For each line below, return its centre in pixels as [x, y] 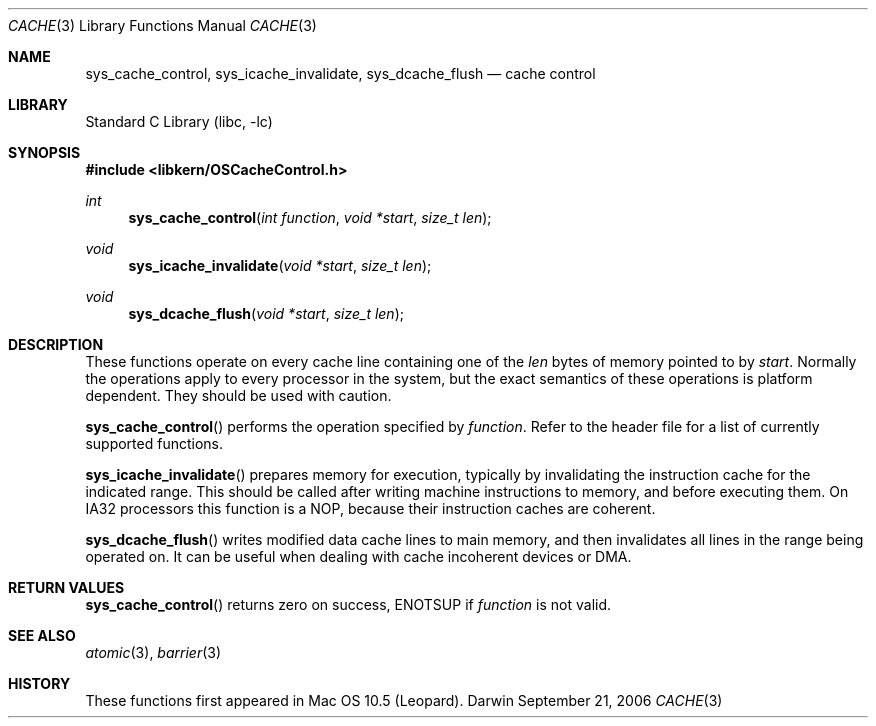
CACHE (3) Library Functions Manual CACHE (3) [162, 25]
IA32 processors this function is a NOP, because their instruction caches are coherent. [370, 508]
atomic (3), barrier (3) [153, 652]
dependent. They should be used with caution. [238, 395]
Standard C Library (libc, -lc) [179, 121]
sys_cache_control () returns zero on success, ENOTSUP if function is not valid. [348, 604]
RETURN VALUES [66, 587]
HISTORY [39, 683]
